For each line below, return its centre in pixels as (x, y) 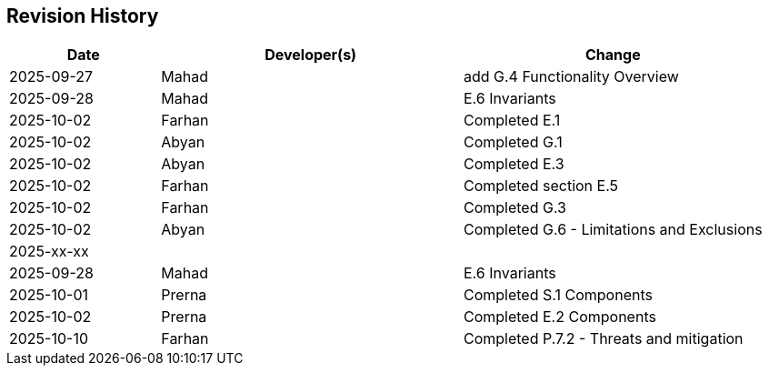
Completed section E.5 (541, 186)
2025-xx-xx (49, 252)
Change (613, 55)
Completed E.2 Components (559, 317)
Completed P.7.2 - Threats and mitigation (603, 339)
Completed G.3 (514, 208)
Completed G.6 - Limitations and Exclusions (613, 230)
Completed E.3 (514, 164)
